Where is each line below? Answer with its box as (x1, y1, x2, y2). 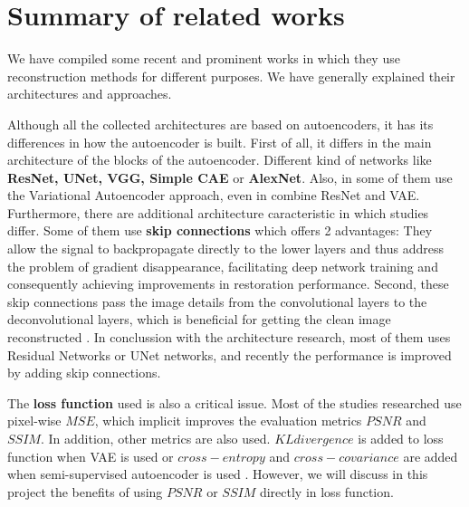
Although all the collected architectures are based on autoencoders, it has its (7, 114, 434, 133)
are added (403, 446, 458, 465)
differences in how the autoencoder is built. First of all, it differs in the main (7, 132, 432, 151)
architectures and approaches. (7, 84, 172, 103)
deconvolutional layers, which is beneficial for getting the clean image (7, 310, 391, 329)
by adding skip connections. (7, 363, 161, 382)
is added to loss (358, 429, 444, 447)
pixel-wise (7, 411, 62, 430)
